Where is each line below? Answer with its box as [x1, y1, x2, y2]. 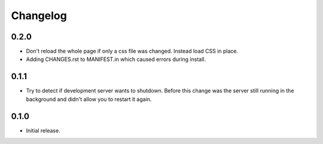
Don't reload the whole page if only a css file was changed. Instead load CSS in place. [26, 48, 239, 55]
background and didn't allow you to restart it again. [26, 96, 152, 103]
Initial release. [26, 127, 60, 134]
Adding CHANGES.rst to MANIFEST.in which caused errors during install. [26, 56, 206, 63]
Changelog [11, 9, 67, 22]
